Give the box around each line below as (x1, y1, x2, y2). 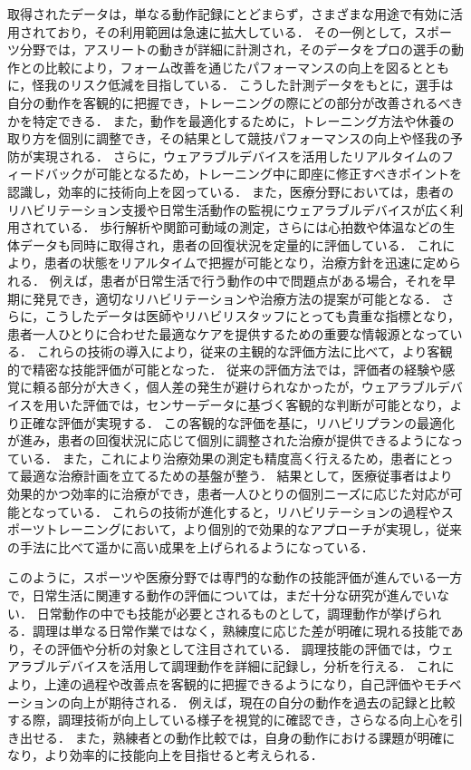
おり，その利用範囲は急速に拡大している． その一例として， (57, 22, 415, 41)
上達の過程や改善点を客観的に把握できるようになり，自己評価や (43, 674, 424, 693)
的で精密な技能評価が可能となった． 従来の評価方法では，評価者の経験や (7, 359, 443, 378)
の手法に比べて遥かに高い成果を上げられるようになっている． (7, 537, 374, 556)
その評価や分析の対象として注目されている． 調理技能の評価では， (32, 638, 428, 658)
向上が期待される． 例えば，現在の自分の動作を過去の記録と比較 (70, 692, 456, 711)
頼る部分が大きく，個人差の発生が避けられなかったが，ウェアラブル (32, 377, 437, 396)
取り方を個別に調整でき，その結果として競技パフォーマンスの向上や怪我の (7, 129, 450, 148)
